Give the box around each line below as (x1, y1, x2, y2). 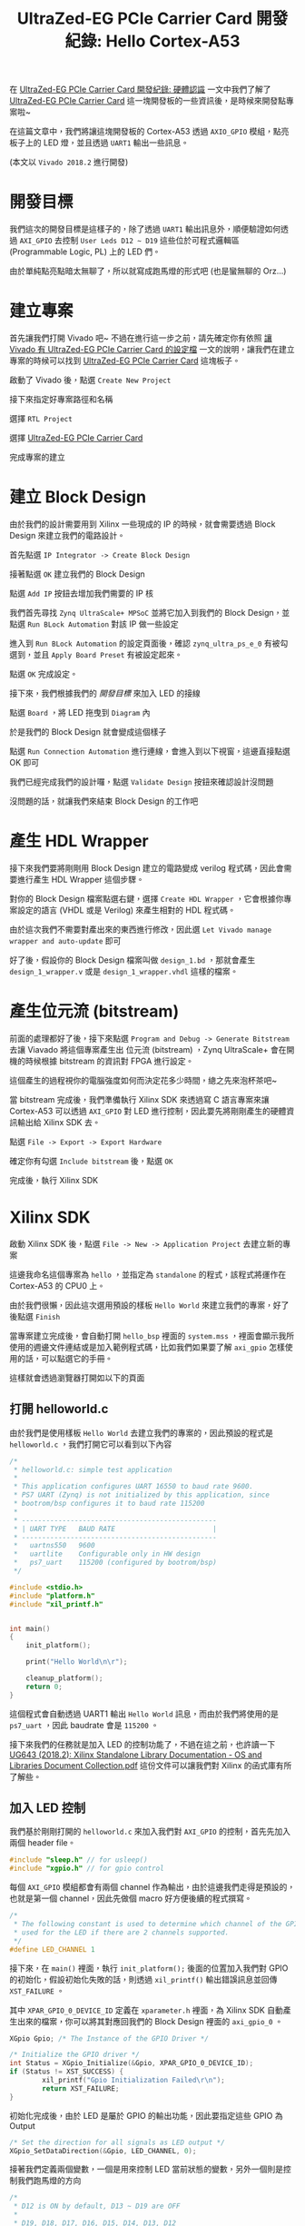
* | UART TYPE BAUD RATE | (13, 1524, 218, 1533)
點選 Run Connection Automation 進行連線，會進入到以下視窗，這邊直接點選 (9, 746, 290, 757)
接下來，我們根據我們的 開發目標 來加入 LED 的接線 (9, 688, 202, 698)
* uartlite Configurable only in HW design (13, 1549, 202, 1558)
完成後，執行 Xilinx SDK (9, 1174, 99, 1185)
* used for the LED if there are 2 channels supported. (13, 1927, 230, 1937)
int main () (9, 1624, 51, 1633)
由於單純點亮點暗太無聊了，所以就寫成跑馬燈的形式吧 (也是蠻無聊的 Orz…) (9, 265, 287, 277)
